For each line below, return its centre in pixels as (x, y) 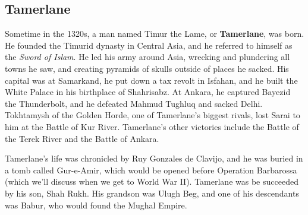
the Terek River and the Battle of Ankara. (82, 138)
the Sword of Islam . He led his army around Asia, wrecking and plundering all (147, 57)
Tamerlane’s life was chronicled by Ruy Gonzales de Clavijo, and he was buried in (154, 158)
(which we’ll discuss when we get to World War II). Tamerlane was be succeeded (152, 181)
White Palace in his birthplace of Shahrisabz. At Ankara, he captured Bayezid (148, 92)
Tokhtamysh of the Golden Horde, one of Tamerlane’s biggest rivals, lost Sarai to (153, 115)
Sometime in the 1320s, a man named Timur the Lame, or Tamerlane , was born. (155, 34)
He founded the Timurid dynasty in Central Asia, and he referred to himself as (149, 45)
